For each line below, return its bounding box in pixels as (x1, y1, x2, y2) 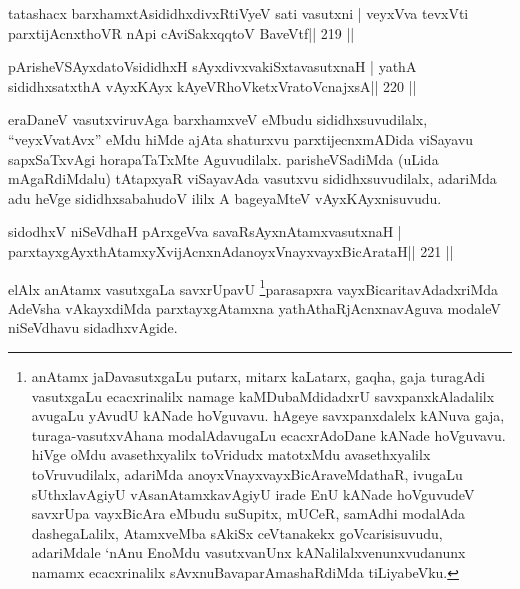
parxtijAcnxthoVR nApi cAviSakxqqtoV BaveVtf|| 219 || (8, 22, 355, 43)
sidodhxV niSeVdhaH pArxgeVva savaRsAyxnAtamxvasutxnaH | (8, 221, 402, 242)
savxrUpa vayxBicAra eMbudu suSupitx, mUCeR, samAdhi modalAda (31, 503, 465, 524)
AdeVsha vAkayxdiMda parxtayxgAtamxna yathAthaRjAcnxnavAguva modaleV (8, 297, 501, 318)
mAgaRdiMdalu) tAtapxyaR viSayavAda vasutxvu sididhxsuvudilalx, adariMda (8, 168, 497, 189)
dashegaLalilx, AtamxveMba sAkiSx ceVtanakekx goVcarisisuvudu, (31, 522, 443, 543)
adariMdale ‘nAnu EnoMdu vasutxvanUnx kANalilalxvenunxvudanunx (31, 542, 466, 563)
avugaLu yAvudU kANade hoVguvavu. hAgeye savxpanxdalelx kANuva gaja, (31, 405, 505, 426)
